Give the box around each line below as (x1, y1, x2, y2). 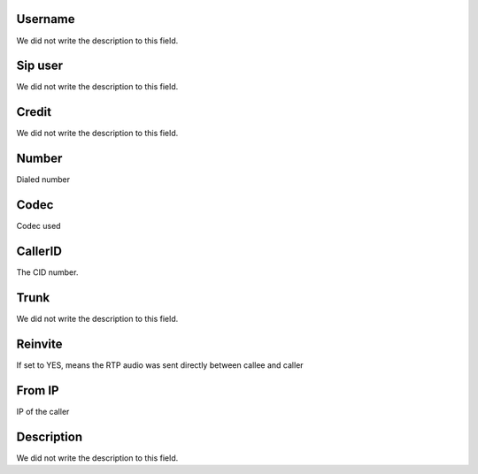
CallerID (16, 243, 62, 258)
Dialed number (16, 174, 71, 185)
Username (16, 11, 75, 27)
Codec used (16, 221, 61, 232)
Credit (16, 104, 52, 119)
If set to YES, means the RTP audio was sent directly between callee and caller (16, 359, 305, 371)
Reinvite (16, 336, 63, 351)
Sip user (16, 58, 64, 73)
